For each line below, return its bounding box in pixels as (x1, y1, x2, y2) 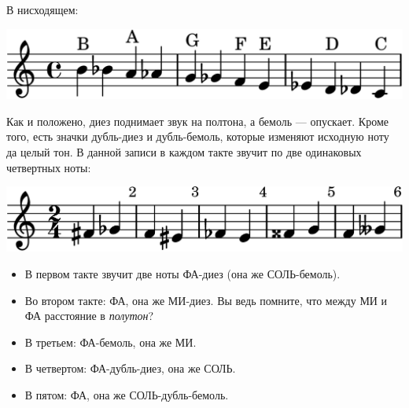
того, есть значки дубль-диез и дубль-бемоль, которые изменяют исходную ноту (6, 128, 389, 145)
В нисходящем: (6, 2, 79, 17)
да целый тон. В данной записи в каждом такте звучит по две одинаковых (6, 143, 362, 160)
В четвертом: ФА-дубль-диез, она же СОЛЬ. (24, 360, 236, 377)
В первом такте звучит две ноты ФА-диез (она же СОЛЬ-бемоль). (24, 265, 341, 281)
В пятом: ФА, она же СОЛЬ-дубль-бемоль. (24, 386, 229, 402)
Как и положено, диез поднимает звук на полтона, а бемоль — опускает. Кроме (6, 112, 389, 129)
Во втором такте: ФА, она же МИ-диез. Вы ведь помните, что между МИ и (24, 292, 388, 308)
